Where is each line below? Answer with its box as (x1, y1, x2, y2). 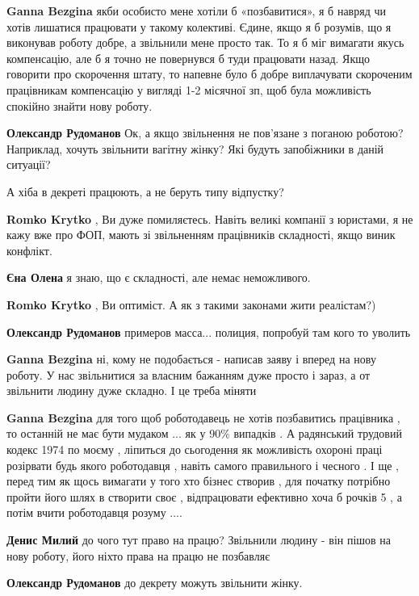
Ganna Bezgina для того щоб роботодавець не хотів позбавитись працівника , (6, 409, 400, 426)
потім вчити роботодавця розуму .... (6, 504, 182, 521)
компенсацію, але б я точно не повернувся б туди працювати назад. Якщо (6, 49, 371, 66)
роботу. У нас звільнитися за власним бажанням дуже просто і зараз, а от (6, 366, 371, 383)
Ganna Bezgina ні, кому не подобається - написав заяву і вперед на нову (6, 350, 376, 367)
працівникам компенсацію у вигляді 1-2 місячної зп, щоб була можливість (6, 81, 371, 98)
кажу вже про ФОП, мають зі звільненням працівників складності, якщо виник (6, 226, 396, 243)
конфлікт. (6, 241, 52, 258)
